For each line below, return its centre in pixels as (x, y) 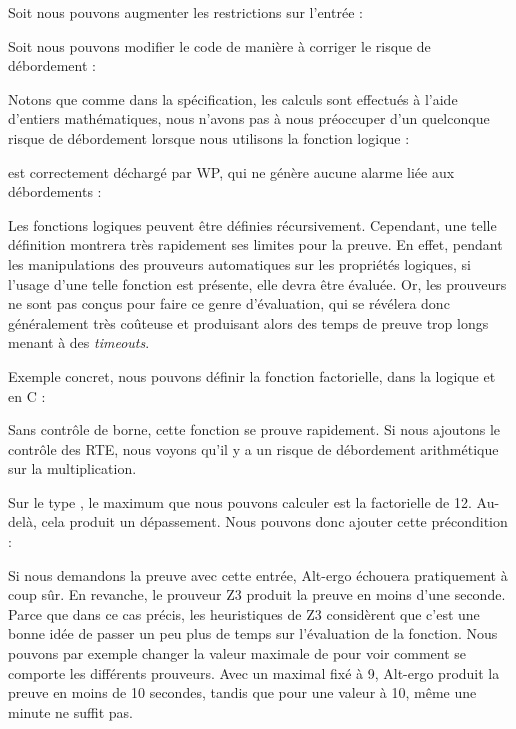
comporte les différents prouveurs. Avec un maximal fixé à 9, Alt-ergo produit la (254, 672)
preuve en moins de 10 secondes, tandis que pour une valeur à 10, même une (242, 692)
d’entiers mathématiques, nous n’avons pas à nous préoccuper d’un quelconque (249, 118)
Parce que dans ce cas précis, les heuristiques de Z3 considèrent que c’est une (244, 613)
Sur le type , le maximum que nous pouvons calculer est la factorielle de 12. (240, 501)
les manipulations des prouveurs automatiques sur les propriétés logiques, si (239, 263)
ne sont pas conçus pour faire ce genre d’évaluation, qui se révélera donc (229, 303)
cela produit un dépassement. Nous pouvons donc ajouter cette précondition (274, 521)
